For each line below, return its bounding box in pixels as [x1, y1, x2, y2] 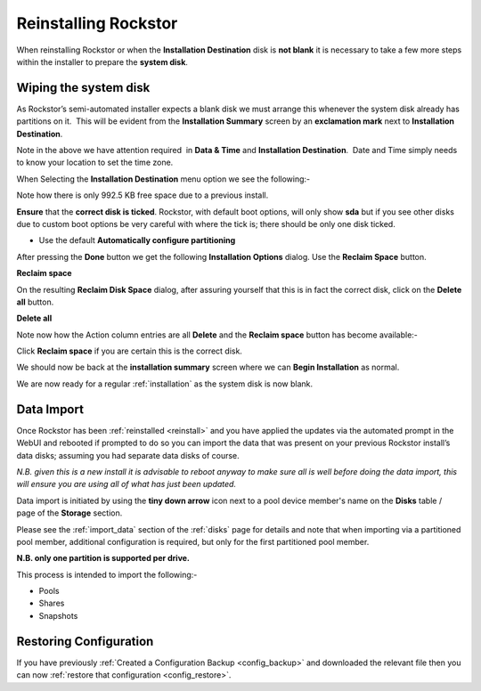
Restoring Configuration [16, 633, 154, 649]
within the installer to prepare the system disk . [16, 56, 189, 67]
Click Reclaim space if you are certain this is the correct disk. [16, 345, 242, 356]
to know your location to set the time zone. [16, 157, 174, 168]
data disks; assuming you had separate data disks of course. [16, 450, 240, 460]
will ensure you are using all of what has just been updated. [16, 479, 236, 490]
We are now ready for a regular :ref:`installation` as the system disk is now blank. [16, 378, 314, 389]
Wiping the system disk [16, 80, 151, 95]
